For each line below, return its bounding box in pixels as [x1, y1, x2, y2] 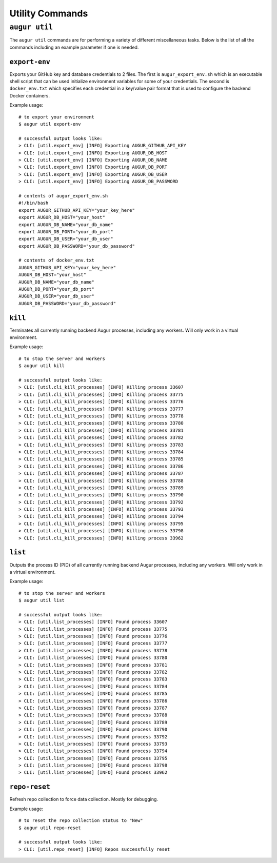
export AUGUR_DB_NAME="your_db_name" [18, 222, 114, 228]
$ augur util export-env [18, 121, 81, 127]
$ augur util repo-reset [18, 825, 81, 831]
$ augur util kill [18, 363, 65, 369]
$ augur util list [18, 597, 65, 604]
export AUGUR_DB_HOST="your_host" [18, 214, 105, 220]
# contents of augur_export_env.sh [18, 193, 108, 198]
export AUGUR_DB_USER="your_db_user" [18, 236, 114, 242]
